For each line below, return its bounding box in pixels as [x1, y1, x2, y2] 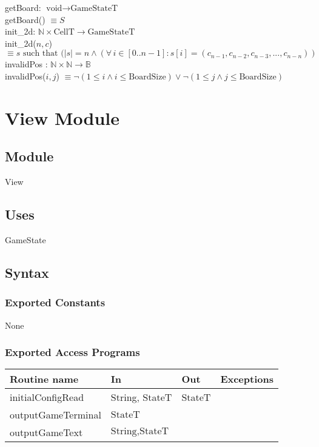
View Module [5, 105, 120, 130]
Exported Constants [5, 295, 106, 310]
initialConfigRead [10, 390, 84, 405]
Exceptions [220, 372, 274, 386]
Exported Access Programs [5, 344, 140, 360]
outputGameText [10, 425, 83, 440]
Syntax [5, 263, 49, 281]
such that [22, 49, 58, 58]
